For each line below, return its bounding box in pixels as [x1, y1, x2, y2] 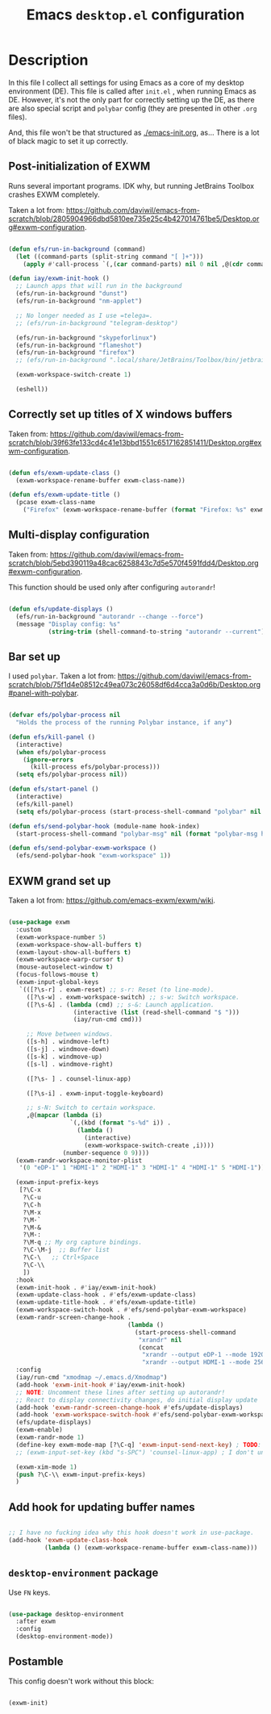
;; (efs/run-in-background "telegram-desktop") [15, 319, 179, 327]
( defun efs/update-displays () [8, 605, 114, 613]
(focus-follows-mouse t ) [15, 970, 99, 979]
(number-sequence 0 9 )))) [62, 1149, 150, 1157]
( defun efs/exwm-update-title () [8, 490, 121, 499]
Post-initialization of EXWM [8, 160, 151, 173]
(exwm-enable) [15, 1426, 63, 1434]
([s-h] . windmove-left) [26, 1038, 110, 1046]
